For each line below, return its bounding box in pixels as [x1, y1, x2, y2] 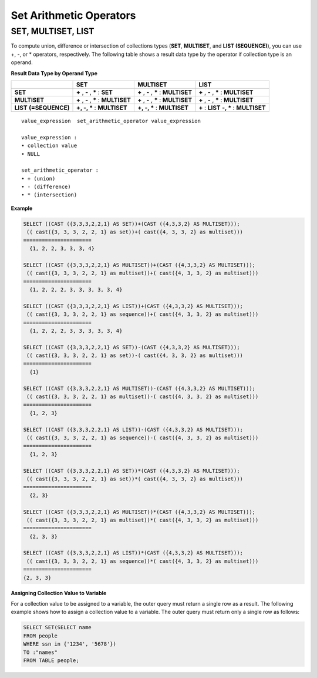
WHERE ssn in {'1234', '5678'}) [23, 641, 117, 647]
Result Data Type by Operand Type [11, 69, 98, 76]
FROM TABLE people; [23, 657, 79, 664]
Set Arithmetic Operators [11, 9, 136, 22]
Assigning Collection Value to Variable [11, 589, 107, 596]
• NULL [21, 151, 41, 157]
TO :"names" [23, 649, 58, 656]
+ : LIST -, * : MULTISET [198, 103, 267, 112]
